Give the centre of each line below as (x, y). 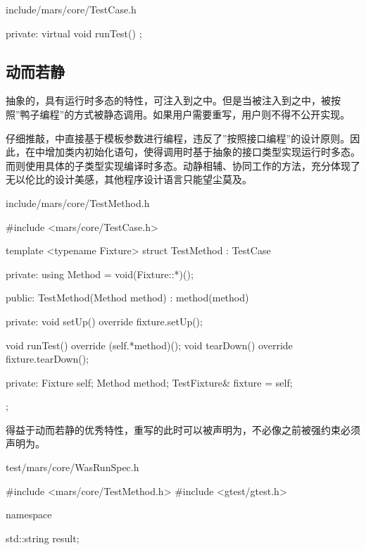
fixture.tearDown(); (48, 359)
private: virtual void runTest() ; (74, 33)
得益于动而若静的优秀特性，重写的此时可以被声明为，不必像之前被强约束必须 (183, 429)
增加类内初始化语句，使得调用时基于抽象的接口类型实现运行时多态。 (202, 152)
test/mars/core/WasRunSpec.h (72, 467)
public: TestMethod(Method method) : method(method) (127, 298)
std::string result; (43, 538)
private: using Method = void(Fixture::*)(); (100, 274)
